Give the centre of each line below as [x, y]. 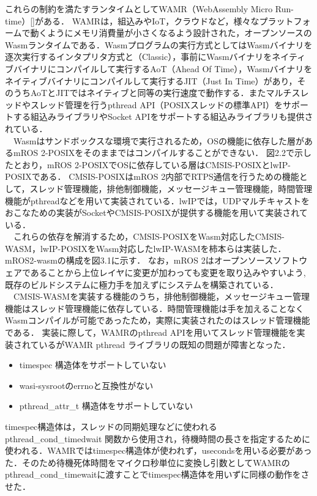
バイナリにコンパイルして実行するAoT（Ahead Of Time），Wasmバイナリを [163, 68]
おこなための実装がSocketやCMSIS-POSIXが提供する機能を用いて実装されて [156, 213]
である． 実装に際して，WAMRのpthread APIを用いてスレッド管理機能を [151, 332]
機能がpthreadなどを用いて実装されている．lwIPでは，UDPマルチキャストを [157, 200]
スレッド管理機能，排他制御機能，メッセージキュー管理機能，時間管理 [171, 188]
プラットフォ [285, 20]
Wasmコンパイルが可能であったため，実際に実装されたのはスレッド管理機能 [158, 320]
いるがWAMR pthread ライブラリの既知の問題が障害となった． [165, 344]
